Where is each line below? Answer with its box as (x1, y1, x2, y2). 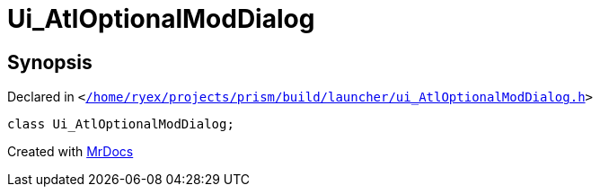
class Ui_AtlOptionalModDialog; (7, 117, 234, 132)
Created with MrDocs (7, 144, 134, 160)
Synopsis (7, 50, 93, 74)
